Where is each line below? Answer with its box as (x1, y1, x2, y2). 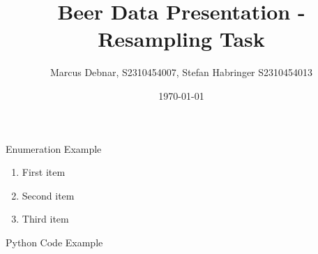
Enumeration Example (6, 141, 102, 156)
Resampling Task (98, 24, 265, 53)
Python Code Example (6, 234, 103, 249)
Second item (22, 188, 75, 202)
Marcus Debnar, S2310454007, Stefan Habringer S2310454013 (50, 65, 313, 80)
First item (22, 165, 66, 179)
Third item (22, 211, 69, 226)
